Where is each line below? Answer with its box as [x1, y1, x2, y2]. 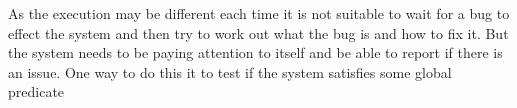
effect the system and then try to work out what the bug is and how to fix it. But [8, 22, 509, 43]
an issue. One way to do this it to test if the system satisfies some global [8, 61, 452, 82]
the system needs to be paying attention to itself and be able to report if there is [8, 42, 503, 63]
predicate [8, 81, 65, 102]
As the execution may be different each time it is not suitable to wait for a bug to [8, 3, 510, 23]
